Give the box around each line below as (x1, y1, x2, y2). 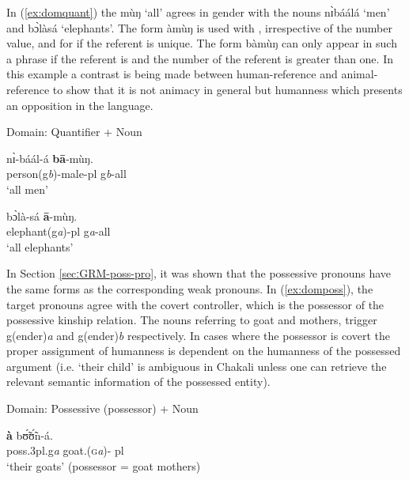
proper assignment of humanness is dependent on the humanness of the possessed (6, 342, 401, 359)
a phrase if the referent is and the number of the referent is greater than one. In (6, 50, 393, 66)
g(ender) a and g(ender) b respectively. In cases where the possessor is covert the (6, 327, 390, 343)
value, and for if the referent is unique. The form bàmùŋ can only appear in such (6, 35, 397, 51)
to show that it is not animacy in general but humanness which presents (52, 81, 403, 97)
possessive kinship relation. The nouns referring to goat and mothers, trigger (6, 312, 377, 328)
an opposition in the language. (6, 96, 153, 113)
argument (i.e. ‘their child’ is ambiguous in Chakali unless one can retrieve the (6, 357, 387, 374)
